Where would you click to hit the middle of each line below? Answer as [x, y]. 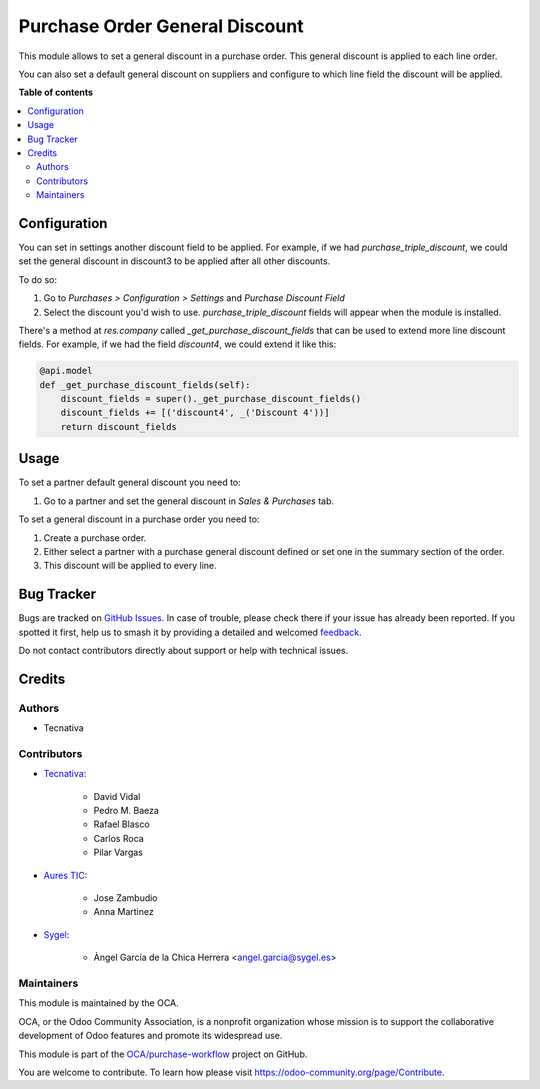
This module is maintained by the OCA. [98, 1003]
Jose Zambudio [126, 898]
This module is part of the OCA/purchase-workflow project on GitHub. [163, 1054]
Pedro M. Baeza [126, 811]
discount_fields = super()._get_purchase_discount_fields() [211, 399]
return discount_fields [118, 426]
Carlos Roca [118, 838]
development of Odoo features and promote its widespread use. [150, 1036]
